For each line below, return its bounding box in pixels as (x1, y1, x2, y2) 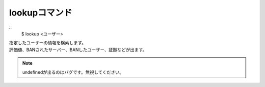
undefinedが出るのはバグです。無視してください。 (22, 69, 124, 75)
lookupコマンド (9, 7, 73, 18)
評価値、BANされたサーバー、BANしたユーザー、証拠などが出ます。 (9, 47, 147, 52)
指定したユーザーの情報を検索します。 (9, 40, 86, 46)
